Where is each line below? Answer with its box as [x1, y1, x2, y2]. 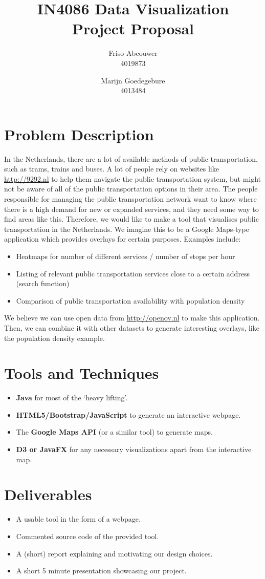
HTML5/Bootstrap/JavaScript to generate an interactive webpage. [16, 409, 241, 420]
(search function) [16, 278, 70, 289]
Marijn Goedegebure [101, 75, 165, 85]
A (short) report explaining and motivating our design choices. [16, 548, 213, 559]
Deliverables [4, 484, 92, 505]
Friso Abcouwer [108, 48, 158, 58]
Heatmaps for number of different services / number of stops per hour [16, 250, 235, 261]
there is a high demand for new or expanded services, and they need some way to [4, 203, 259, 214]
